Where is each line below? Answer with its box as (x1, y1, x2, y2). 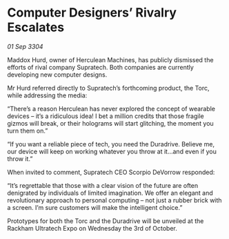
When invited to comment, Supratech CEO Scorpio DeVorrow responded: (7, 168, 215, 176)
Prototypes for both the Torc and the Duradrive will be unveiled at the (7, 216, 204, 225)
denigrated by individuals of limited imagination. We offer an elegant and (7, 189, 214, 197)
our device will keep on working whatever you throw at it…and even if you (7, 147, 217, 155)
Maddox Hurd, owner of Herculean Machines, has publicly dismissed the (7, 55, 214, 64)
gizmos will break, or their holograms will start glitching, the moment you (7, 119, 214, 127)
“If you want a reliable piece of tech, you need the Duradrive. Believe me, (7, 140, 215, 148)
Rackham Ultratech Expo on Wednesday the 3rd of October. (7, 224, 177, 232)
